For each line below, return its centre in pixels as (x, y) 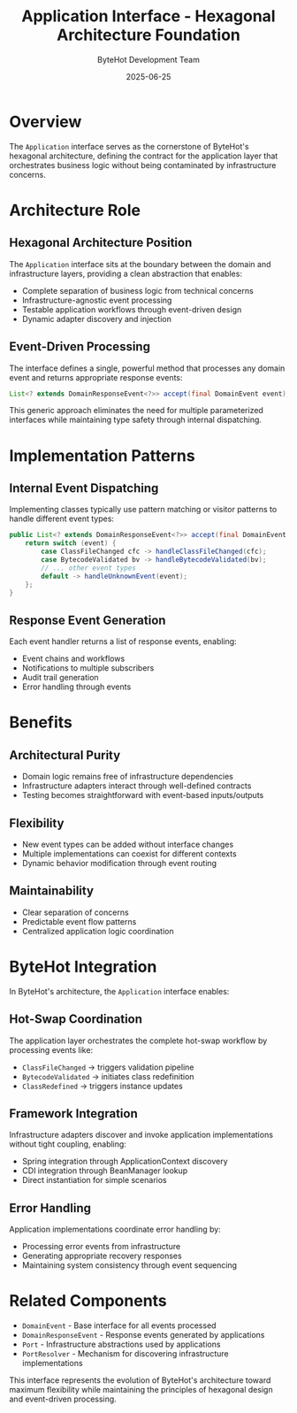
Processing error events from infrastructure (101, 1247)
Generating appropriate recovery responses (102, 1256)
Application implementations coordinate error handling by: (115, 1229)
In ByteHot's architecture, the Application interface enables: (119, 991)
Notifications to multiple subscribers (88, 668)
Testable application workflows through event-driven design (132, 309)
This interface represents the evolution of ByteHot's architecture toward (140, 1380)
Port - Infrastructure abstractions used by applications (121, 1344)
